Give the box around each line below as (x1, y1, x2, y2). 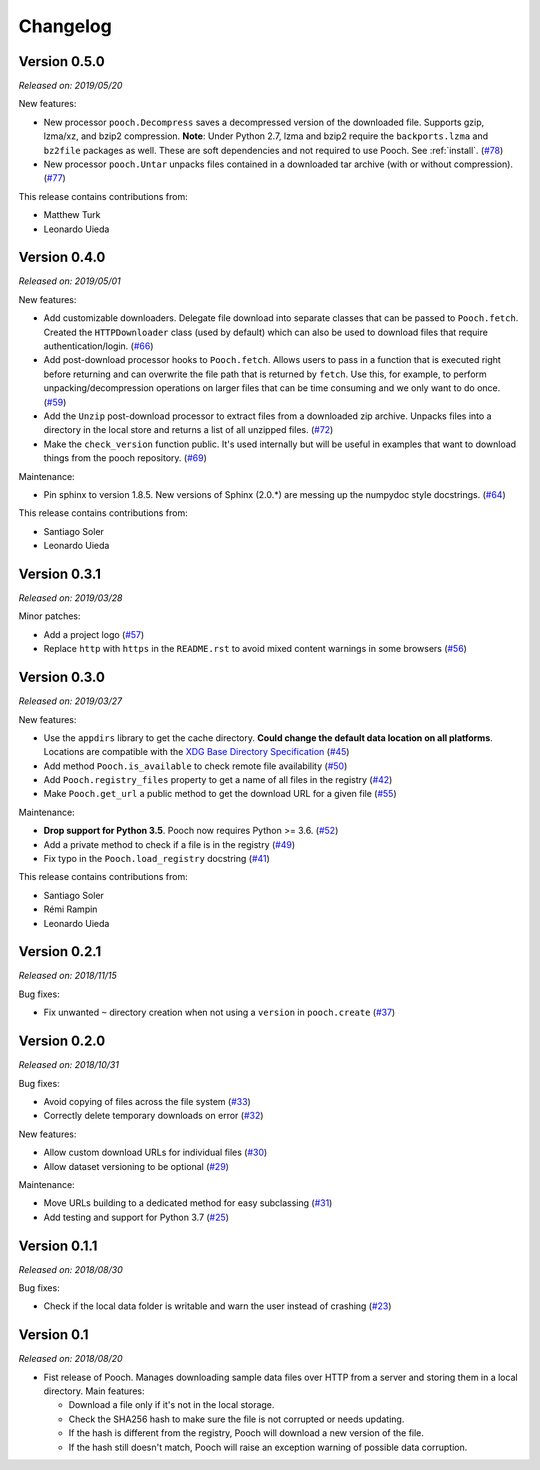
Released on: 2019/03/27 (18, 695, 123, 707)
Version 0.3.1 (18, 565, 102, 582)
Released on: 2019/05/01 (18, 275, 121, 287)
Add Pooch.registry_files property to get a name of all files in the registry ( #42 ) (43, 774, 393, 786)
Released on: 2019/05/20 (18, 80, 123, 92)
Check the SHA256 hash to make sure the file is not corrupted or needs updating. (68, 1413, 405, 1425)
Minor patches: (18, 610, 81, 622)
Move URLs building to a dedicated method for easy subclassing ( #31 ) (43, 1197, 333, 1209)
